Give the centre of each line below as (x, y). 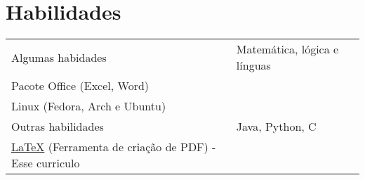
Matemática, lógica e (287, 49)
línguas (253, 65)
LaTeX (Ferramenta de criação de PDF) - (114, 147)
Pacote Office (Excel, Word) (80, 86)
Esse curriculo (46, 163)
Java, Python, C (276, 127)
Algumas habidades (59, 57)
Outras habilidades (58, 127)
